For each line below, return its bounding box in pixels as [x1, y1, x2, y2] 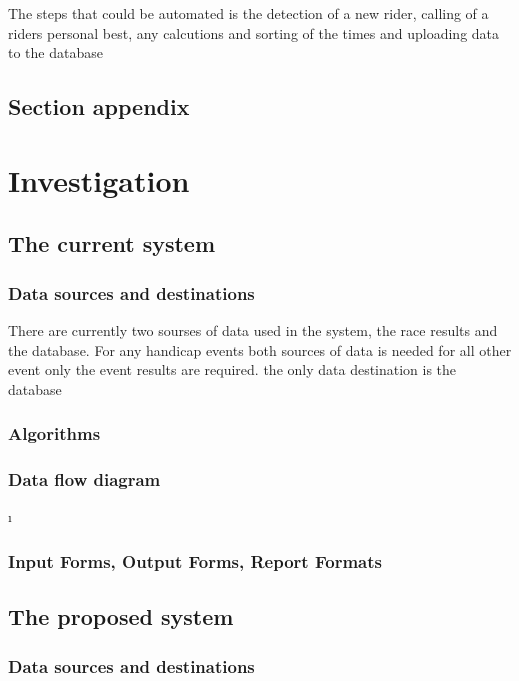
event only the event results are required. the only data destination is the [8, 359, 457, 380]
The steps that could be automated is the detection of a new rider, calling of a [8, 3, 489, 23]
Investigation [8, 159, 190, 200]
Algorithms [8, 421, 101, 446]
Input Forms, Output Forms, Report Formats [8, 548, 382, 573]
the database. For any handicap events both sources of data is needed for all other [8, 339, 512, 360]
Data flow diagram [8, 467, 161, 492]
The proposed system [8, 601, 234, 632]
